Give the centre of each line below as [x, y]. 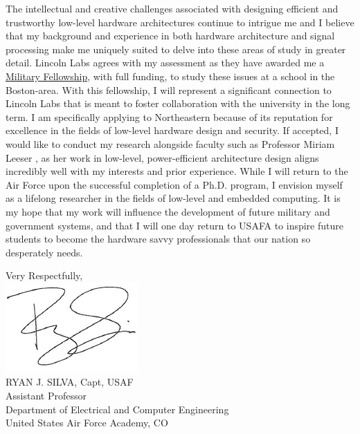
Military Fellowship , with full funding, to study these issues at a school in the [170, 76]
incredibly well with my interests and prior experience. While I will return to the [177, 171]
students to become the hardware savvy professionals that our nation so [158, 239]
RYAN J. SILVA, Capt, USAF [70, 382]
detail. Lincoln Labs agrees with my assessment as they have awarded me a [165, 63]
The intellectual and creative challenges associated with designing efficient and [172, 8]
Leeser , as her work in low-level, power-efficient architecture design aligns [162, 157]
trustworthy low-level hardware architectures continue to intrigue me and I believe [180, 22]
